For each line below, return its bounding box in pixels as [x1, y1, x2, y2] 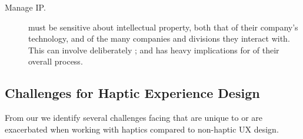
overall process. [28, 55, 83, 67]
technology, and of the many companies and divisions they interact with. [28, 32, 290, 45]
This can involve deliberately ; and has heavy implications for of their [28, 43, 279, 56]
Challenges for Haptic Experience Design [5, 84, 260, 102]
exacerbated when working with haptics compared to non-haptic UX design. [5, 123, 279, 135]
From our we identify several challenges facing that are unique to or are [5, 111, 263, 124]
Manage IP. [5, 1, 46, 13]
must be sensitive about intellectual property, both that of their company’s [28, 21, 298, 33]
